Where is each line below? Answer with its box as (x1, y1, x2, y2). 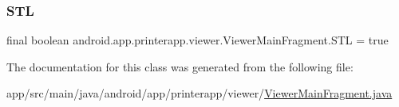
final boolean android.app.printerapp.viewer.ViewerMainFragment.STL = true (6, 32, 389, 48)
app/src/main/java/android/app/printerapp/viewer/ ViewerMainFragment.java (6, 85, 393, 101)
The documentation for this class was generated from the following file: (6, 58, 354, 75)
